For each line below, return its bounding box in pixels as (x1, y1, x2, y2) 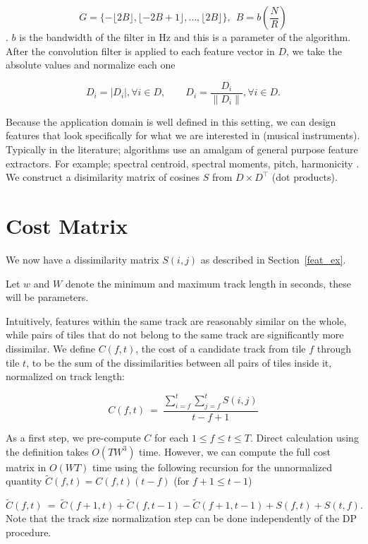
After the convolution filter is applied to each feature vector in (6, 43, 275, 58)
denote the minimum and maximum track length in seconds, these (65, 276, 351, 290)
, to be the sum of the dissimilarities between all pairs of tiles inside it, (26, 355, 332, 369)
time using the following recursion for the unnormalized (92, 459, 332, 474)
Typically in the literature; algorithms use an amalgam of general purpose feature (6, 142, 358, 157)
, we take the (286, 43, 342, 58)
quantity (6, 473, 42, 488)
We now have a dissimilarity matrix (6, 252, 159, 266)
